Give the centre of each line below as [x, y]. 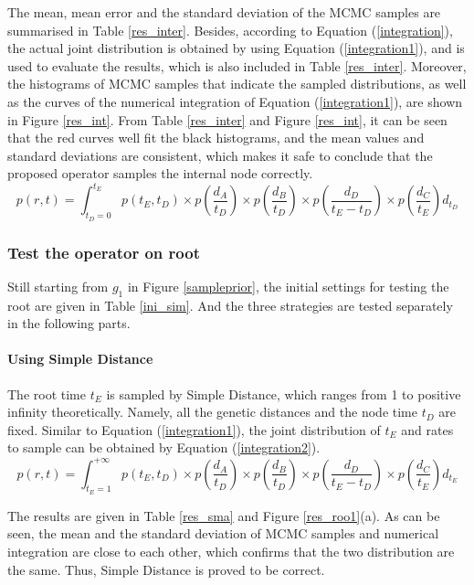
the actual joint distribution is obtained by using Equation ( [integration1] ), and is [236, 48]
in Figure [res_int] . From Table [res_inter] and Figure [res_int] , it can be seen [227, 119]
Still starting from [58, 286]
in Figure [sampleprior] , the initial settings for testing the [288, 286]
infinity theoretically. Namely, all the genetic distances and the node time [212, 412]
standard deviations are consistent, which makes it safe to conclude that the [220, 155]
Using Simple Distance [80, 359]
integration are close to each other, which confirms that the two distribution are [231, 551]
